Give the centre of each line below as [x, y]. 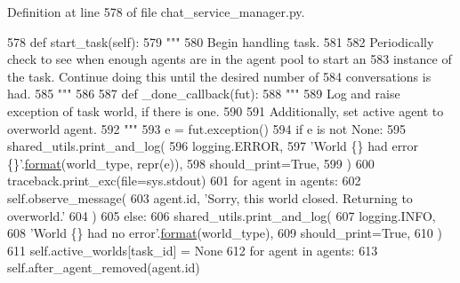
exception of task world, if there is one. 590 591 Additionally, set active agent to [226, 110]
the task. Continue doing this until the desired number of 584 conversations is [219, 76]
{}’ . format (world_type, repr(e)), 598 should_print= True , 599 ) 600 [191, 163]
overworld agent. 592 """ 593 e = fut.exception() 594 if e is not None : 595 [206, 128]
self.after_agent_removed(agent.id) [104, 267]
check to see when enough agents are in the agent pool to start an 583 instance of [230, 59]
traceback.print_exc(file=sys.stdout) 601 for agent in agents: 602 [184, 181]
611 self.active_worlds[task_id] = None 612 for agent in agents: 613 [193, 250]
